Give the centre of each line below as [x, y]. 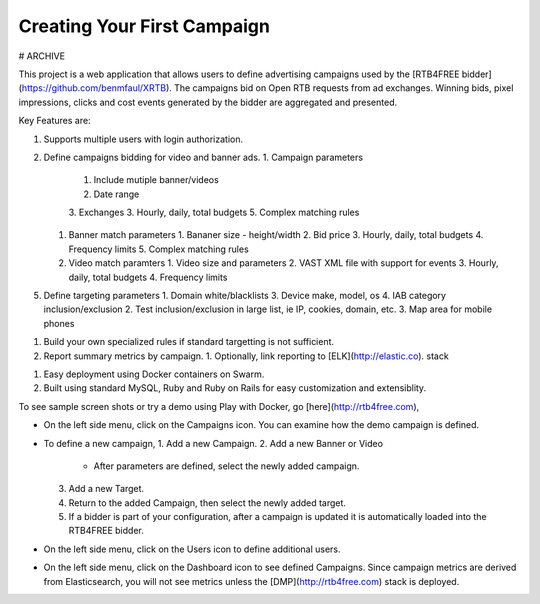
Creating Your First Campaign [144, 26]
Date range [116, 194]
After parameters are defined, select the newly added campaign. [226, 466]
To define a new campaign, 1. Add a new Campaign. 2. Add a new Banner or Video [213, 443]
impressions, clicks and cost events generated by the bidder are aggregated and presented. [208, 102]
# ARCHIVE [41, 56]
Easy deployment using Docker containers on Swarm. [154, 374]
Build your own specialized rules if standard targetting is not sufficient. [189, 342]
